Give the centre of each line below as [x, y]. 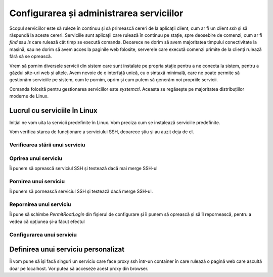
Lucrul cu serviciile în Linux [53, 110]
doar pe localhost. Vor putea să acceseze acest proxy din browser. [79, 268]
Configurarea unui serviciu [43, 235]
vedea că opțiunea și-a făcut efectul [47, 221]
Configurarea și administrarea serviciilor [96, 13]
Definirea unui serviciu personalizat [67, 250]
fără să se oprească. [31, 57]
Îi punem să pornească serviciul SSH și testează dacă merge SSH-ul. [81, 191]
